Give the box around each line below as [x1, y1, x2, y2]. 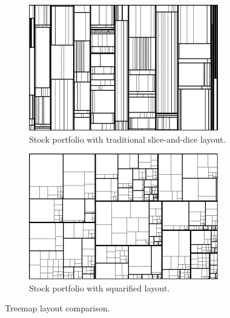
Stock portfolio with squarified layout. [29, 281, 170, 294]
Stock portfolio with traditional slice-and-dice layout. [29, 132, 226, 145]
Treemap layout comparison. [5, 302, 110, 314]
